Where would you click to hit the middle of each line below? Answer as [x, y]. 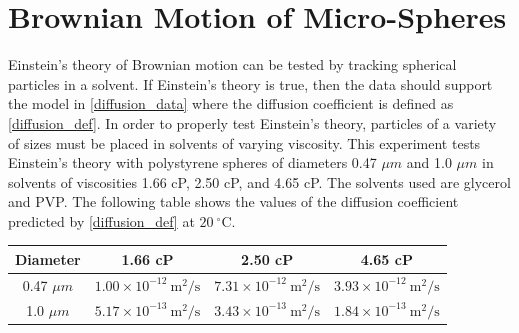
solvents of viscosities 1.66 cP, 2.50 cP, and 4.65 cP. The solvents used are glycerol [259, 181]
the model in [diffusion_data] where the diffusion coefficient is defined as [231, 103]
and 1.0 [429, 162]
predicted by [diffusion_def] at [101, 220]
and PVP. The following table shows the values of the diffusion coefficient [233, 201]
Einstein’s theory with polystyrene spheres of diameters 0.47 [192, 162]
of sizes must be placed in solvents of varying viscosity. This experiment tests [244, 142]
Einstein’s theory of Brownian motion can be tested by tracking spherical [232, 64]
